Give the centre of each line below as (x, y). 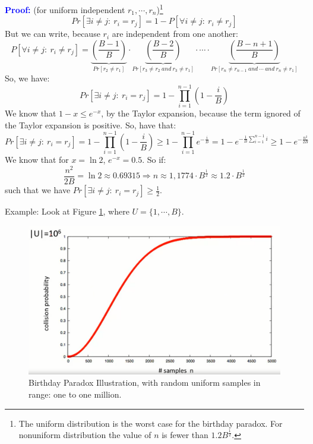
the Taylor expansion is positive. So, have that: (91, 125)
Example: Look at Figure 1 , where (67, 211)
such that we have (38, 190)
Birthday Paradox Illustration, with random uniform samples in (145, 382)
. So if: (154, 160)
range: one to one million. (75, 394)
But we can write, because (53, 34)
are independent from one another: (175, 34)
